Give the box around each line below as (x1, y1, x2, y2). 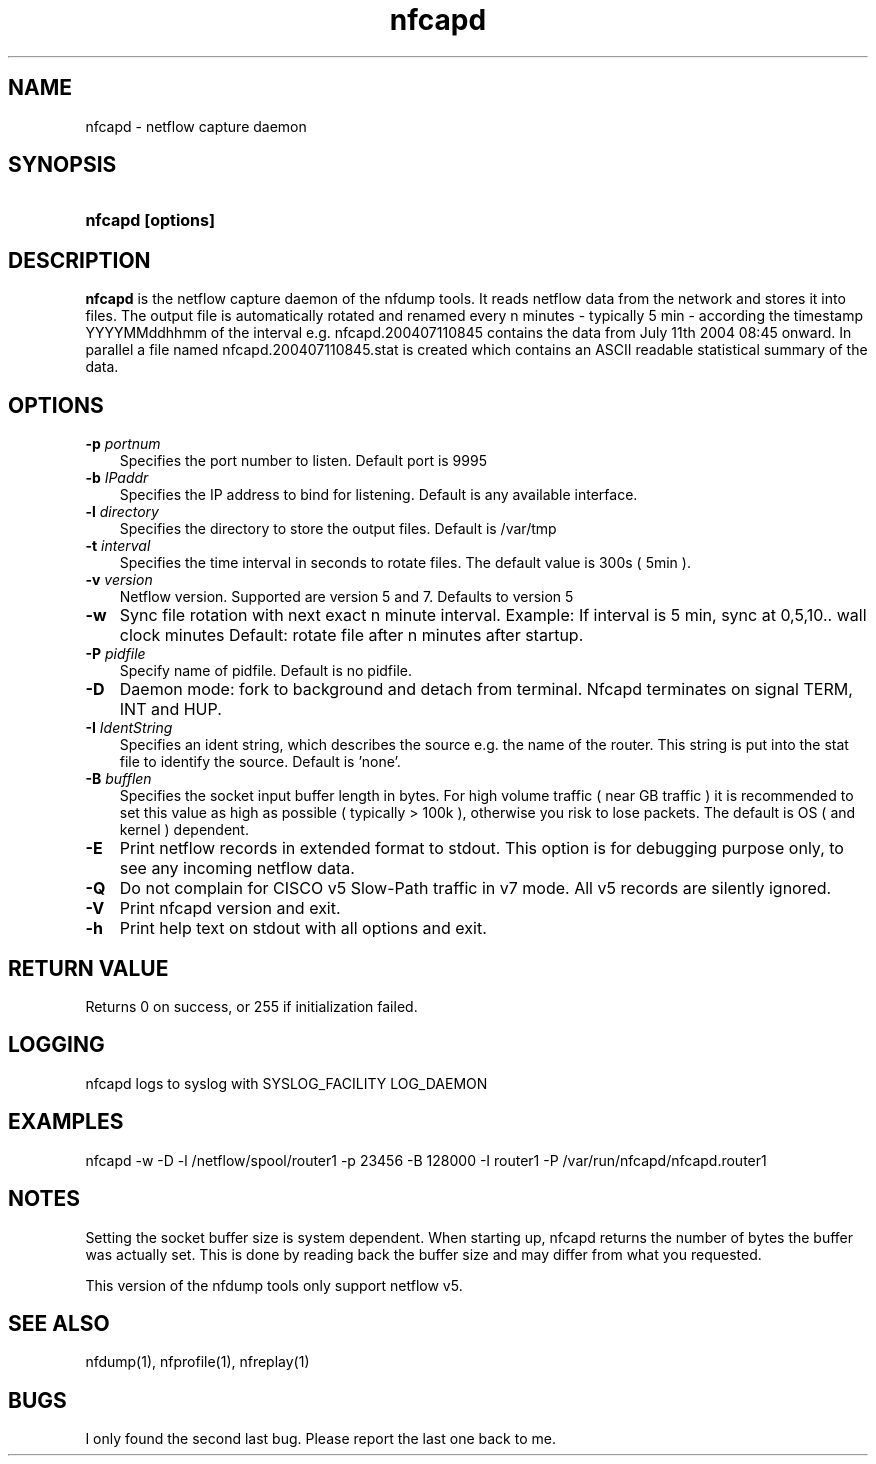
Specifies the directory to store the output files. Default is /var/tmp (119, 520, 557, 538)
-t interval (85, 537, 151, 555)
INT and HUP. (119, 699, 222, 720)
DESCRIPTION (8, 247, 151, 273)
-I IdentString (85, 719, 173, 737)
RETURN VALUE (8, 955, 169, 981)
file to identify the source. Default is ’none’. (119, 753, 401, 771)
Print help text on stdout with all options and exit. (119, 918, 487, 939)
